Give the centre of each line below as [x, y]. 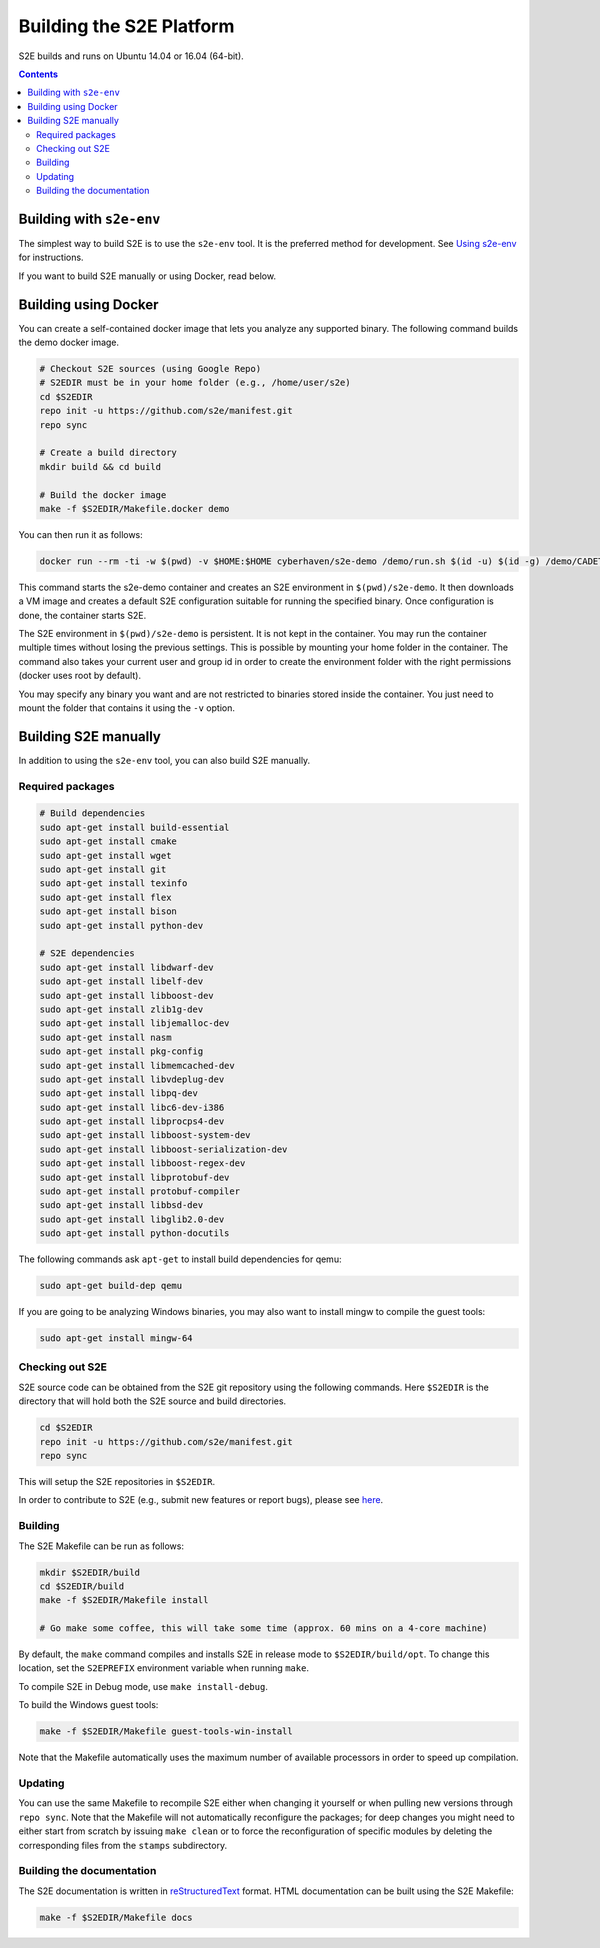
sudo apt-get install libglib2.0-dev [132, 1219]
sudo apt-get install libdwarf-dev [126, 967]
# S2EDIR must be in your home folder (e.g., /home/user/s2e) [195, 383]
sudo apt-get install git [103, 869]
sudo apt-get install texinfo [113, 883]
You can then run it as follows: [81, 534]
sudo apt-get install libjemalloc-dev [134, 1023]
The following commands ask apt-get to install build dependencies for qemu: [180, 1259]
